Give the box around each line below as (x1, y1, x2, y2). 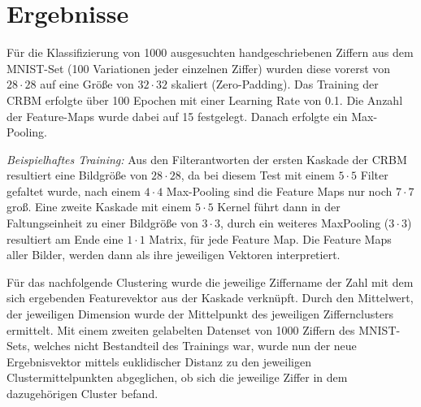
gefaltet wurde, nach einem (7, 182, 141, 199)
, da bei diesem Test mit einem (180, 167, 335, 184)
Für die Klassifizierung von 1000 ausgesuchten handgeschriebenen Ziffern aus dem (7, 44, 414, 61)
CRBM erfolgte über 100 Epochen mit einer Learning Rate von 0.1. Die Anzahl (7, 91, 403, 108)
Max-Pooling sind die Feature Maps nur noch (166, 182, 393, 199)
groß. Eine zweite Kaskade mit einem (7, 198, 192, 215)
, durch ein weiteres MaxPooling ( (220, 214, 389, 232)
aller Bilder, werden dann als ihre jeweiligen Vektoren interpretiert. (7, 246, 341, 263)
